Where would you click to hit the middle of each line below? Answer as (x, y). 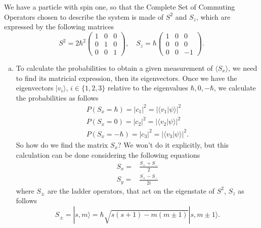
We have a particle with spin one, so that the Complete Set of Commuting (120, 7)
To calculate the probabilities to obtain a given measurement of (114, 67)
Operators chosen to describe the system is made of (84, 16)
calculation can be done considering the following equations (108, 154)
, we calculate (235, 88)
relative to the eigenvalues (148, 88)
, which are (213, 16)
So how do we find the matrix (62, 144)
